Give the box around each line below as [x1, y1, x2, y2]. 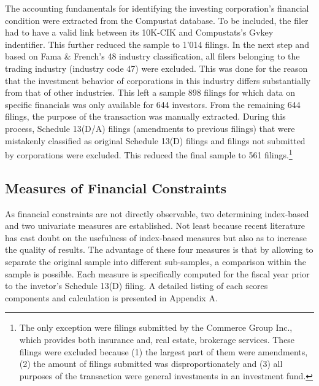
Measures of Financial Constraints [5, 178, 227, 197]
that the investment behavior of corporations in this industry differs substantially [5, 74, 311, 87]
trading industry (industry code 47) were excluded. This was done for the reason [5, 61, 308, 74]
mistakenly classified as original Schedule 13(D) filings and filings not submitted [5, 134, 306, 147]
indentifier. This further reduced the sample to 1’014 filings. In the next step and [5, 37, 309, 50]
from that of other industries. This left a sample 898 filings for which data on [5, 86, 296, 99]
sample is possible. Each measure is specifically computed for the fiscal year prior [5, 267, 310, 280]
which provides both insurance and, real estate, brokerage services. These [19, 333, 295, 345]
